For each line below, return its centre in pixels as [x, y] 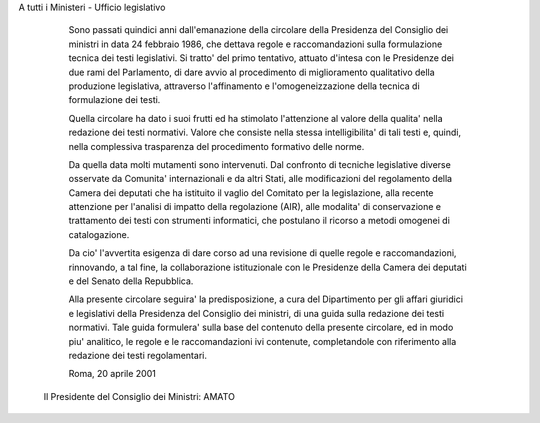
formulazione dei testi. [114, 100]
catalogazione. [99, 234]
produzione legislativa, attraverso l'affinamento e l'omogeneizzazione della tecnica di [244, 86]
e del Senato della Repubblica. [131, 281]
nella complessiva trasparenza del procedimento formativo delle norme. [216, 146]
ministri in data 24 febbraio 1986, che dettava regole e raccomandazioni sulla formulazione [255, 44]
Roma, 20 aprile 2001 [112, 374]
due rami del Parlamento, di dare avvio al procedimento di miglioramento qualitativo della [251, 72]
